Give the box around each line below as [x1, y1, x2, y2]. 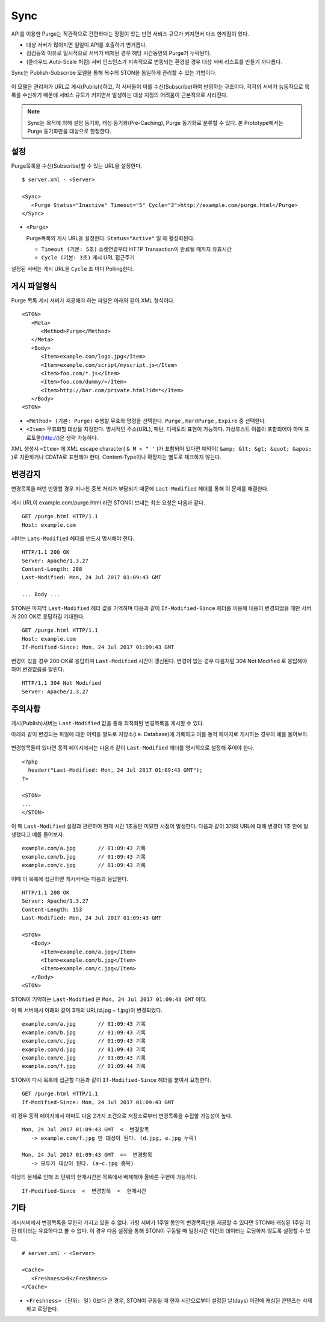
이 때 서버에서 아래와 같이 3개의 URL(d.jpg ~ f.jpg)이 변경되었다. [11, 1006, 162, 1014]
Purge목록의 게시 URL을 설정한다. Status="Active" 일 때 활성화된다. [26, 234, 195, 241]
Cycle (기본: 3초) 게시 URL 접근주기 [41, 254, 135, 261]
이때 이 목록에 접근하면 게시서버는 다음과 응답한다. [11, 875, 129, 882]
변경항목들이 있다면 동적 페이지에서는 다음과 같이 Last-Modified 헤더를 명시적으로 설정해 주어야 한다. [11, 744, 255, 751]
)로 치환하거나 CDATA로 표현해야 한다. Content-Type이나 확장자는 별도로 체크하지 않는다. [11, 453, 222, 461]
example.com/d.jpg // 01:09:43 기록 [22, 1046, 146, 1053]
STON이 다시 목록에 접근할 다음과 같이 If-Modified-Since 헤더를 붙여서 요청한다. [11, 1076, 211, 1083]
